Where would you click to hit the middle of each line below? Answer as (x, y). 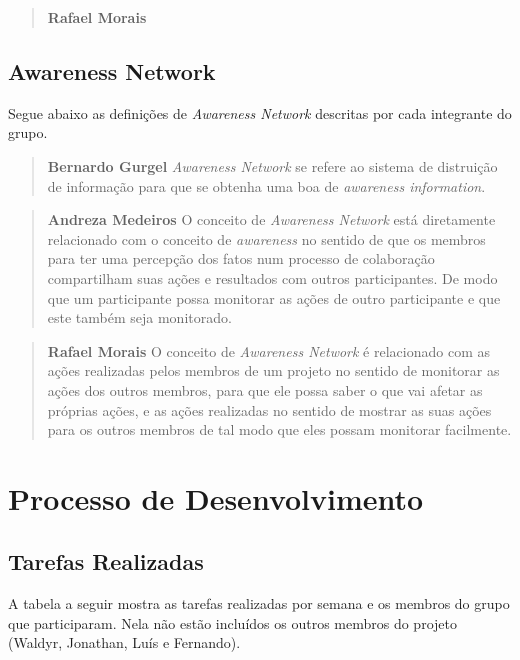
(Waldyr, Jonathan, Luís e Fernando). (124, 642)
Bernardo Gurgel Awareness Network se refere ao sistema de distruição (272, 165)
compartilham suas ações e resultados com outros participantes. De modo (272, 277)
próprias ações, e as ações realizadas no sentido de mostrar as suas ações (269, 409)
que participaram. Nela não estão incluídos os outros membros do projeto (232, 622)
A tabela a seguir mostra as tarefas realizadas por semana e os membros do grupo (259, 603)
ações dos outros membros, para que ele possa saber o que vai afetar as (265, 389)
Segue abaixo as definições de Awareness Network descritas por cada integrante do (260, 112)
